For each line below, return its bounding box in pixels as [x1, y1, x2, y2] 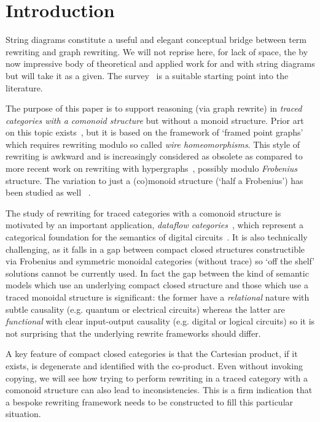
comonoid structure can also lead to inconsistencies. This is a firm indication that [6, 383, 313, 396]
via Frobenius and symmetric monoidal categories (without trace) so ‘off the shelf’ [6, 255, 315, 267]
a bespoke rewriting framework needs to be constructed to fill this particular [6, 395, 294, 408]
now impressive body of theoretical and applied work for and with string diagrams [6, 57, 315, 70]
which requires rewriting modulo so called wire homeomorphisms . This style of [6, 137, 300, 150]
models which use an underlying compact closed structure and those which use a [6, 278, 308, 291]
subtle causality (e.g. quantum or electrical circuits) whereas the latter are [6, 302, 285, 315]
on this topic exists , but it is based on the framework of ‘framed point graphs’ [6, 126, 303, 139]
